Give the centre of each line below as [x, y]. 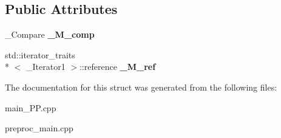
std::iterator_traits [40, 54]
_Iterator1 [46, 67]
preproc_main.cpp [39, 128]
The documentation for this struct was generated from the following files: [141, 87]
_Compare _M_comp [50, 34]
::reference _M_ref [117, 67]
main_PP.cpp [31, 107]
